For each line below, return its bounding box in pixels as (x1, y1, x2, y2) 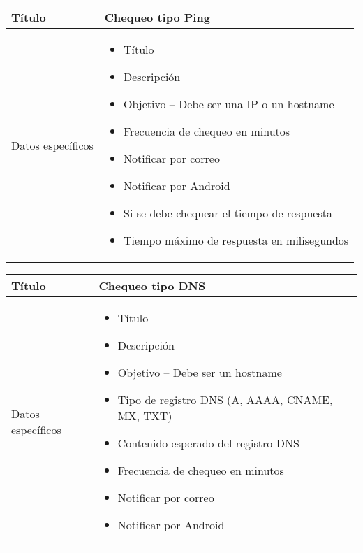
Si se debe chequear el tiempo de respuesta (123, 205, 332, 221)
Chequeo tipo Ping (104, 9, 210, 25)
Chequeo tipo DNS (98, 278, 206, 294)
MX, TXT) (117, 408, 172, 424)
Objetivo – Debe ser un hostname (117, 364, 282, 380)
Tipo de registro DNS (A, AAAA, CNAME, (117, 392, 333, 408)
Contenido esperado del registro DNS (117, 435, 299, 451)
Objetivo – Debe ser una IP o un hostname (123, 96, 334, 112)
